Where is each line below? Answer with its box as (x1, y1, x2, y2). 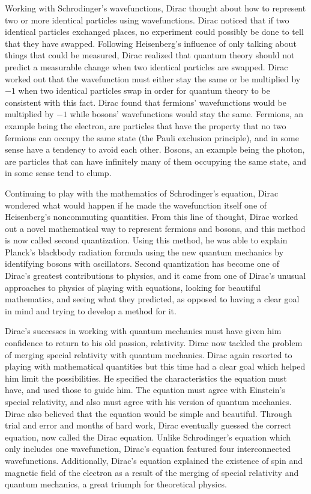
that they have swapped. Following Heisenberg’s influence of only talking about (5, 37, 297, 49)
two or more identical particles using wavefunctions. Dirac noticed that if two (5, 13, 289, 26)
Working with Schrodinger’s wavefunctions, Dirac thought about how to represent (5, 2, 306, 14)
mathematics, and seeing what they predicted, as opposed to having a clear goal (5, 293, 300, 305)
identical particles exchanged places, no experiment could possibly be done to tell (5, 25, 304, 38)
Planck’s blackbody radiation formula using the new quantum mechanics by (5, 245, 284, 258)
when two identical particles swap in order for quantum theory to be (18, 84, 270, 97)
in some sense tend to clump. (5, 166, 112, 179)
